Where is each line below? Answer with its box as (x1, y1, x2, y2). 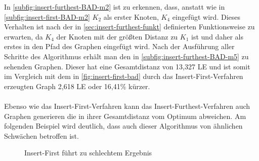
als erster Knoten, (103, 11, 159, 22)
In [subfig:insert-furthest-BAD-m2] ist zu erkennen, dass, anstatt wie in (4, 2, 225, 12)
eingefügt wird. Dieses (172, 11, 240, 22)
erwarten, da (4, 31, 43, 42)
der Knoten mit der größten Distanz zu (56, 31, 178, 42)
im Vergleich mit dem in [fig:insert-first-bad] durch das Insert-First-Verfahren (4, 71, 243, 82)
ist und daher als (191, 31, 243, 42)
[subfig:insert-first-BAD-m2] (4, 11, 90, 22)
